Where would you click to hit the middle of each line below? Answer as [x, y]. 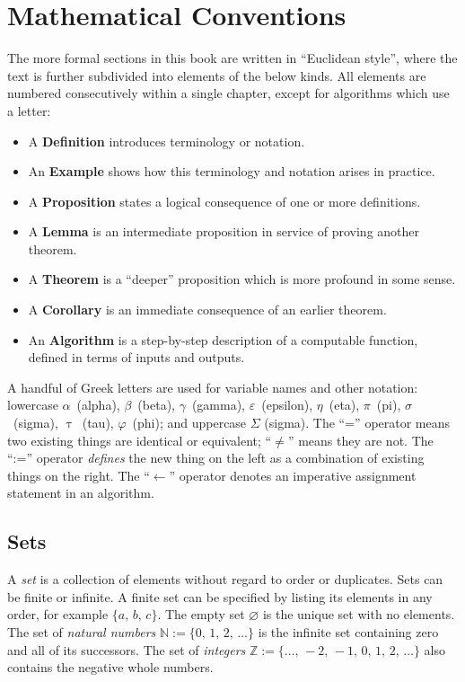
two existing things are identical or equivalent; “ [140, 440]
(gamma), [219, 405]
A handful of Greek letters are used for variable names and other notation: [213, 387]
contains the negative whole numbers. [110, 667]
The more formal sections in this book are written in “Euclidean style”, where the [232, 58]
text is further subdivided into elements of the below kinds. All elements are [217, 75]
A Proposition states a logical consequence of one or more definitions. [224, 201]
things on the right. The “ [79, 475]
